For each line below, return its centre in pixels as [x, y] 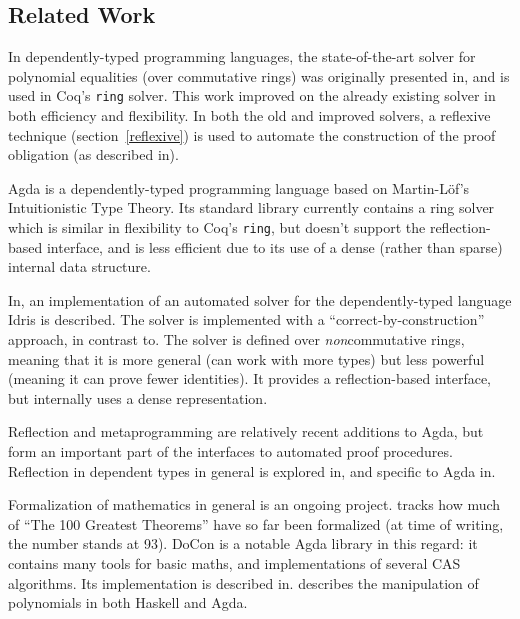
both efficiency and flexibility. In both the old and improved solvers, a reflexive [249, 115]
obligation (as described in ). [93, 154]
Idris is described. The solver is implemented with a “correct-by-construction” [246, 319]
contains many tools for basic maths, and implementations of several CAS [234, 562]
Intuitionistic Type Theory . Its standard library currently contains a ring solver [251, 207]
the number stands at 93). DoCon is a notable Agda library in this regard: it [243, 543]
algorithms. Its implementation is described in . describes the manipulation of [243, 582]
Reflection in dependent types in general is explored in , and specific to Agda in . [252, 470]
